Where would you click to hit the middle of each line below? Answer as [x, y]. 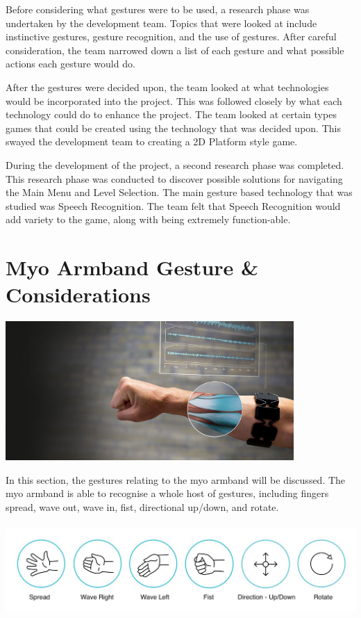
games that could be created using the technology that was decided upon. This [173, 128]
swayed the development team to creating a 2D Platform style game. [152, 141]
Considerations [78, 294]
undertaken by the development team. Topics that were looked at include [161, 23]
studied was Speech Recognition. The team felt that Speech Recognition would [173, 205]
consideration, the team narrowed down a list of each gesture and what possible [175, 50]
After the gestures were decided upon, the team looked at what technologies [167, 87]
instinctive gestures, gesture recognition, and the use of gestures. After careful [171, 36]
